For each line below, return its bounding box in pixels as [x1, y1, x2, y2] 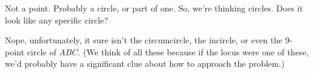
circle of [27, 45, 57, 58]
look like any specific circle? [5, 13, 108, 26]
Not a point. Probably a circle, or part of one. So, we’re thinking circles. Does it [5, 2, 303, 14]
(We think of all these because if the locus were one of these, [83, 45, 309, 58]
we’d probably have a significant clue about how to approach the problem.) [5, 57, 285, 70]
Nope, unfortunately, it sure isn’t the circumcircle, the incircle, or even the [5, 34, 283, 46]
